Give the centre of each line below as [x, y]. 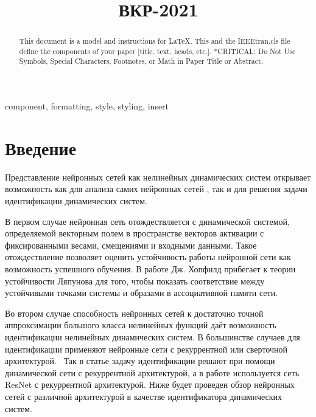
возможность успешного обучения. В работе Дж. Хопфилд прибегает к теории [150, 269]
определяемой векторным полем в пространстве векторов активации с [135, 233]
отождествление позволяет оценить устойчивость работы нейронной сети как [148, 257]
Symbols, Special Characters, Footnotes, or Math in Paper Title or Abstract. [141, 61]
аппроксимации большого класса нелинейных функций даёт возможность [141, 325]
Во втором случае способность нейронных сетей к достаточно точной [134, 313]
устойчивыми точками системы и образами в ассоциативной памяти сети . [142, 293]
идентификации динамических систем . [76, 201]
